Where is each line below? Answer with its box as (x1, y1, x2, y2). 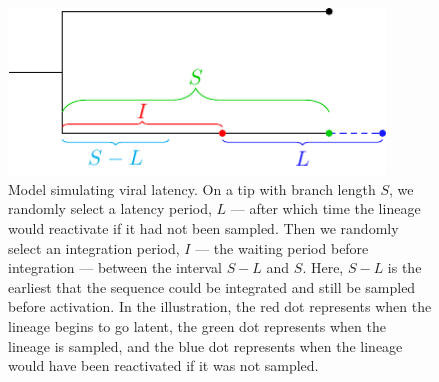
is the (387, 257, 422, 278)
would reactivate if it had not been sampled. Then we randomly (8, 218, 399, 239)
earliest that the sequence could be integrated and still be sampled (8, 276, 416, 297)
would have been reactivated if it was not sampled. (8, 355, 319, 376)
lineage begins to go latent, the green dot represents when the (8, 316, 386, 337)
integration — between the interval (8, 257, 222, 278)
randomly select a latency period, (8, 198, 212, 219)
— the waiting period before (195, 237, 369, 258)
